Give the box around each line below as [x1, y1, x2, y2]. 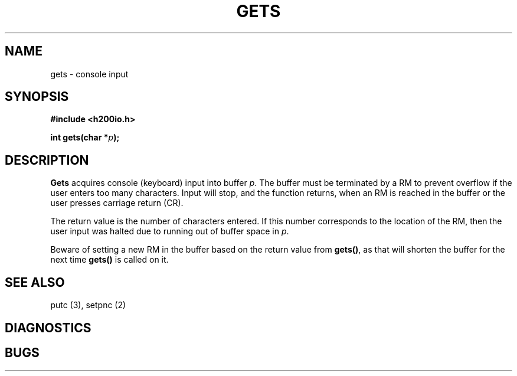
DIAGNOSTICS [5, 320, 91, 335]
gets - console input [50, 68, 129, 79]
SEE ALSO [5, 274, 65, 290]
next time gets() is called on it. [50, 254, 169, 265]
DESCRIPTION [5, 152, 89, 168]
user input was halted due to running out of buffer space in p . [50, 226, 289, 237]
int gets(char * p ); [50, 132, 120, 143]
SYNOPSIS [5, 89, 69, 104]
